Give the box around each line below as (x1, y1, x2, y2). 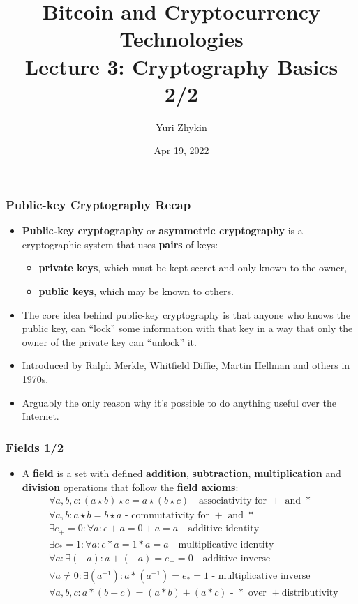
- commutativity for (124, 511, 209, 521)
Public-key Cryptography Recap (6, 195, 191, 213)
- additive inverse (196, 553, 271, 564)
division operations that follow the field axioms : (22, 479, 239, 494)
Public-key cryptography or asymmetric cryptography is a (22, 223, 303, 238)
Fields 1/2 (6, 438, 64, 455)
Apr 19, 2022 (154, 143, 209, 158)
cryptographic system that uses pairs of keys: (22, 236, 218, 251)
